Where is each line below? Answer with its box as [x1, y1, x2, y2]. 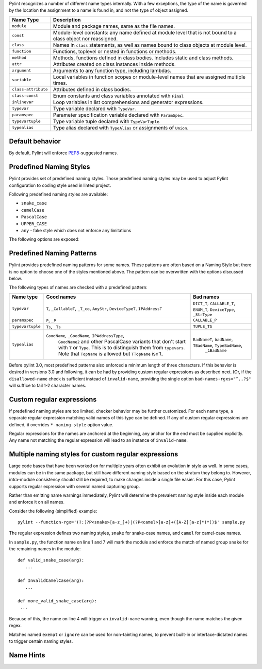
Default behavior [9, 137, 61, 145]
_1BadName [205, 348, 227, 353]
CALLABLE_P [193, 318, 217, 323]
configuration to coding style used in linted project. [9, 182, 111, 188]
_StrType [193, 312, 213, 317]
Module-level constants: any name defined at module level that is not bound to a [53, 29, 237, 36]
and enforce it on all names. [9, 499, 65, 505]
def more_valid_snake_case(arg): [17, 598, 97, 603]
